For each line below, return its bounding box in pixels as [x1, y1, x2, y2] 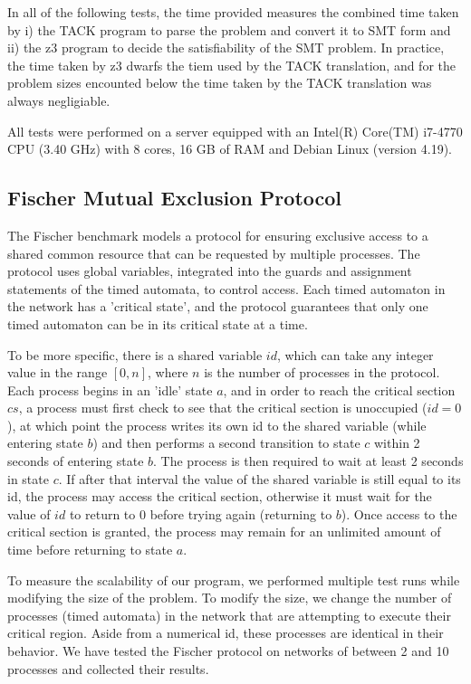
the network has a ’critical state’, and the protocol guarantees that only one [7, 297, 428, 316]
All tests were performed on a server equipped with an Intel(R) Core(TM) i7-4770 [7, 121, 463, 140]
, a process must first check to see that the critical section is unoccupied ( [18, 398, 428, 417]
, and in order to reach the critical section [223, 380, 456, 399]
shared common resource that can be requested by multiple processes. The [7, 243, 420, 262]
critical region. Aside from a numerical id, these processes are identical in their [7, 623, 444, 642]
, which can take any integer [276, 345, 434, 364]
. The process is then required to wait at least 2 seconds [153, 451, 464, 470]
